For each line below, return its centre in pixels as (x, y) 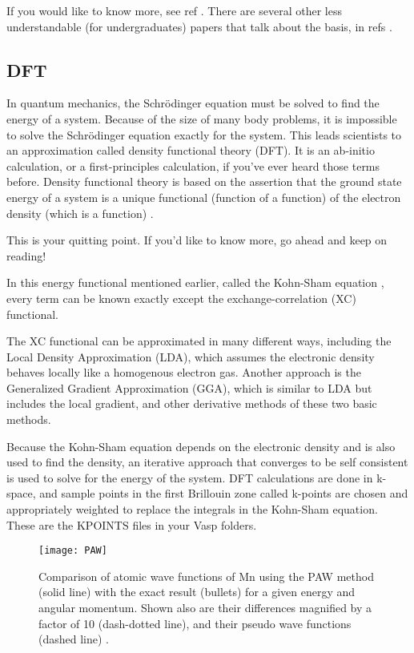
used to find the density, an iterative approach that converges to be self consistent (207, 462)
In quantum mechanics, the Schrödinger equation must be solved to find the (193, 103)
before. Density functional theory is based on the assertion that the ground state (204, 181)
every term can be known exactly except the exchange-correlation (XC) (181, 298)
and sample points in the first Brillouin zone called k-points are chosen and (224, 493)
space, (21, 493)
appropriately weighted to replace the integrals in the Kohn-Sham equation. (192, 509)
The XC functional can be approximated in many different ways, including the (199, 341)
